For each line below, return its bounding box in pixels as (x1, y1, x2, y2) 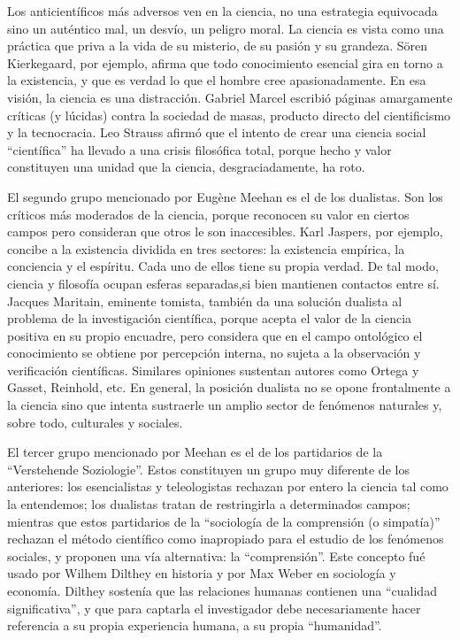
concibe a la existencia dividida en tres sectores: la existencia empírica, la (7, 239, 405, 258)
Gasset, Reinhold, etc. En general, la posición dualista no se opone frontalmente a (7, 378, 451, 397)
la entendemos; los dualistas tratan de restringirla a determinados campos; (7, 495, 410, 513)
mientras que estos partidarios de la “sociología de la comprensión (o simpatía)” (7, 512, 441, 530)
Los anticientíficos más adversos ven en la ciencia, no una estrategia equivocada (7, 2, 438, 19)
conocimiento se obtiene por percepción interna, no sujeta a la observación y (7, 343, 421, 362)
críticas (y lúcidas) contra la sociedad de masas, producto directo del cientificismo (7, 105, 451, 124)
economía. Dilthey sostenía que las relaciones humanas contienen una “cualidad (7, 582, 437, 599)
